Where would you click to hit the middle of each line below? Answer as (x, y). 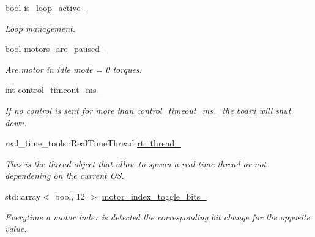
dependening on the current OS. (65, 175)
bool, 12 (70, 196)
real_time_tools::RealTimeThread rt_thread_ (93, 143)
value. (16, 229)
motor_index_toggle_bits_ (154, 196)
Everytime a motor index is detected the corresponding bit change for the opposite (157, 216)
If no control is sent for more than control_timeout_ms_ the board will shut (148, 110)
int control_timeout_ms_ (54, 90)
